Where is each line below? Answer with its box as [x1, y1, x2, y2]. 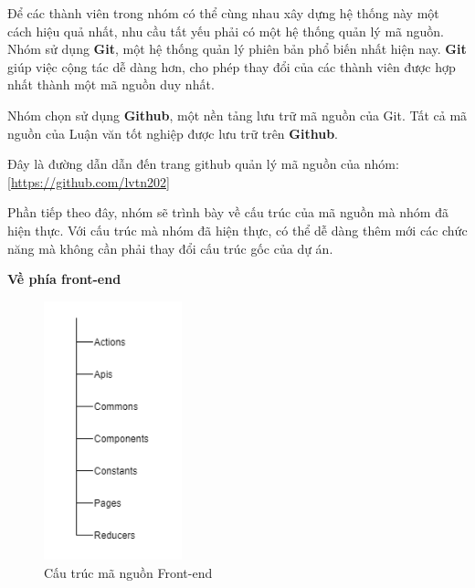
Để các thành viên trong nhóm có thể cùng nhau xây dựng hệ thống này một [7, 4, 439, 22]
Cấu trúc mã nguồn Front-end [44, 563, 213, 583]
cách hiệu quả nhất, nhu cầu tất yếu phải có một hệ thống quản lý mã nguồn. [7, 21, 444, 40]
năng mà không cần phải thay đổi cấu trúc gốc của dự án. [7, 238, 333, 257]
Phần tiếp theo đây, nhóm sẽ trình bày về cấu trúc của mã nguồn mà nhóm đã [7, 203, 449, 222]
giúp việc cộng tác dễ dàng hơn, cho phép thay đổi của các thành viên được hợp [7, 57, 456, 76]
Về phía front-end [7, 269, 121, 289]
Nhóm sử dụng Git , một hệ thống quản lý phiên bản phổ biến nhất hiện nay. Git [7, 39, 467, 58]
